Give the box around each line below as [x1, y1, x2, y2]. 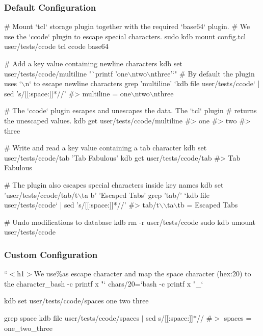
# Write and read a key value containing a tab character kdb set [4, 142, 207, 153]
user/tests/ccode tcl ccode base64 [4, 41, 109, 51]
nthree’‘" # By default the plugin [150, 68, 255, 79]
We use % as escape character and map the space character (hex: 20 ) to [34, 268, 251, 279]
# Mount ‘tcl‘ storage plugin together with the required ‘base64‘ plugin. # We [4, 21, 250, 32]
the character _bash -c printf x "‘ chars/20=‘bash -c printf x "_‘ [4, 278, 203, 289]
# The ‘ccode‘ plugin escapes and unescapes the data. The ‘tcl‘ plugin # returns [4, 105, 257, 116]
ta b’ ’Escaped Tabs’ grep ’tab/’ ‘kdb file [82, 189, 209, 200]
